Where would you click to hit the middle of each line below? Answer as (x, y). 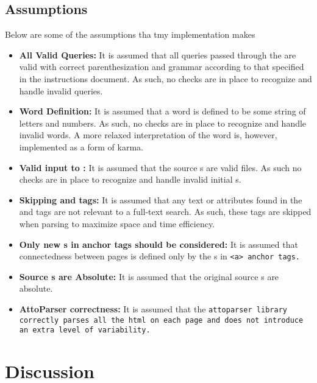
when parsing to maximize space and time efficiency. (117, 223)
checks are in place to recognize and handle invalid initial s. (130, 179)
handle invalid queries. (61, 90)
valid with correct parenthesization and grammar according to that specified (162, 67)
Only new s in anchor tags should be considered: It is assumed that (158, 244)
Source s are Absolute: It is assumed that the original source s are (149, 276)
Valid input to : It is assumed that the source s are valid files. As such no (160, 167)
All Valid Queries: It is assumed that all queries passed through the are (158, 54)
